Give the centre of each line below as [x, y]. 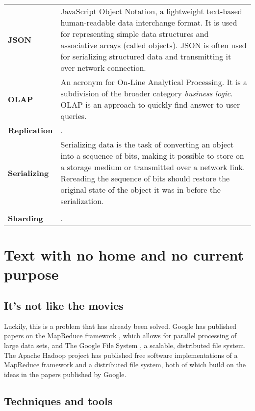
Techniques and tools [58, 400]
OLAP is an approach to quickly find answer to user [150, 104]
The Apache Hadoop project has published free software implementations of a [121, 355]
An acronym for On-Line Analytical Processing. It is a [154, 82]
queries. [74, 116]
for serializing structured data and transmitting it [146, 56]
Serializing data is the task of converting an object [147, 144]
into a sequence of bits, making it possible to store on [152, 156]
